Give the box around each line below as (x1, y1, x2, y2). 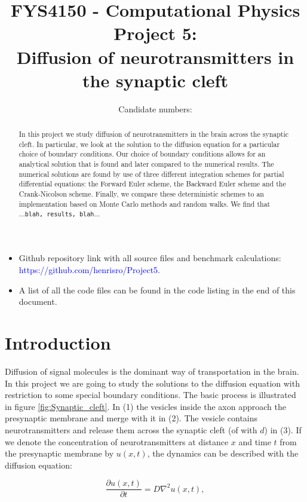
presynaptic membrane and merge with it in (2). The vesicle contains (5, 412, 258, 424)
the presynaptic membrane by (5, 447, 114, 460)
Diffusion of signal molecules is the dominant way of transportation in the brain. (5, 365, 299, 377)
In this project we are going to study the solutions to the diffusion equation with (5, 376, 300, 389)
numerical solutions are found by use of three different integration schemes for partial (19, 169, 284, 179)
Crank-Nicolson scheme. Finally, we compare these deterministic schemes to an (19, 189, 264, 199)
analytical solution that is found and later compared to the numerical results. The (19, 159, 274, 169)
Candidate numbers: (118, 102, 192, 115)
